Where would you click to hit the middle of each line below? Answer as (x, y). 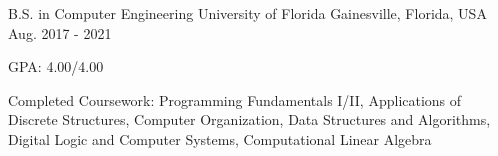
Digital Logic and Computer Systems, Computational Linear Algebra (220, 138)
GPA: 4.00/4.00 (56, 66)
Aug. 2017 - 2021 (60, 32)
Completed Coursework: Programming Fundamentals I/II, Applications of (235, 99)
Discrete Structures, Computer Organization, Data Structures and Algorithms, (249, 119)
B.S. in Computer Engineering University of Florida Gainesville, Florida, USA (247, 13)
